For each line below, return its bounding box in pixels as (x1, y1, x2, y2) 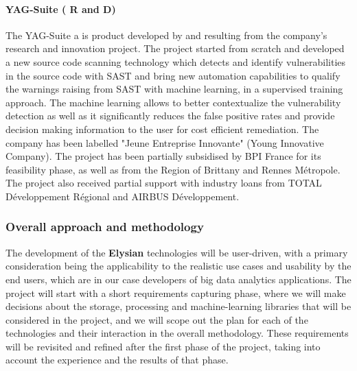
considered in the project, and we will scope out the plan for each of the (5, 312, 308, 326)
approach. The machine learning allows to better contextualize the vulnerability (5, 95, 341, 109)
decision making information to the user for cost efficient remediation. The (5, 121, 319, 136)
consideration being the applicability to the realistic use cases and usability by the (5, 259, 352, 273)
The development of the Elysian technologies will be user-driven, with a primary (5, 245, 348, 259)
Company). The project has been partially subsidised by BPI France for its (5, 149, 321, 163)
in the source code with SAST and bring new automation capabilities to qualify (5, 68, 341, 82)
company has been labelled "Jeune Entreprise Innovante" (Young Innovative (5, 135, 324, 149)
